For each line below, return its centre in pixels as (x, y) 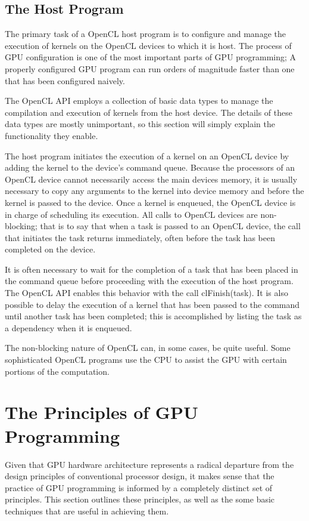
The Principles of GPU (102, 412)
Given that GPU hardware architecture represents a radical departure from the (149, 464)
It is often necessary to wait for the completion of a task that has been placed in (152, 269)
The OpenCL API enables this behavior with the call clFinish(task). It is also (146, 293)
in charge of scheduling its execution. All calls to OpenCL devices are (131, 214)
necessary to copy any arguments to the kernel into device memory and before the (154, 191)
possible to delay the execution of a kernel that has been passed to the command (152, 304)
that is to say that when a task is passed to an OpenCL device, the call (170, 226)
